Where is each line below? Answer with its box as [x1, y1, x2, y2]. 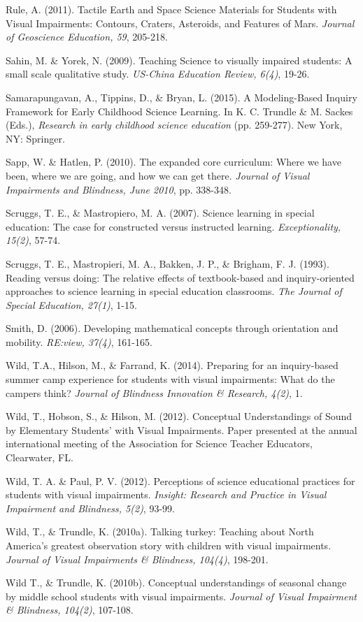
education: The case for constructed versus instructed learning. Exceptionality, [6, 219, 341, 233]
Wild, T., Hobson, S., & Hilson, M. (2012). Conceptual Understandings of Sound [6, 409, 353, 424]
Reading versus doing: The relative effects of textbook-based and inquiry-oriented [6, 270, 355, 284]
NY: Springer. [6, 131, 65, 145]
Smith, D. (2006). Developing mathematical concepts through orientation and [6, 321, 339, 335]
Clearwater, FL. [6, 450, 73, 465]
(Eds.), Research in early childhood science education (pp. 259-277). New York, [6, 117, 343, 132]
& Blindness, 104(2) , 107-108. [6, 602, 134, 617]
